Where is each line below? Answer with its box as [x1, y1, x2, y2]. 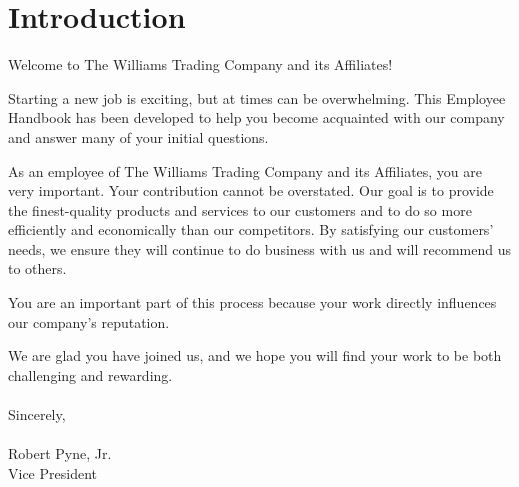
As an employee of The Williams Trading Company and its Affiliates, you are [8, 160, 483, 181]
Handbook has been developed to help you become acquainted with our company [8, 107, 505, 128]
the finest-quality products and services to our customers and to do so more [8, 199, 472, 220]
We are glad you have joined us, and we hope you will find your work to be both [8, 345, 502, 366]
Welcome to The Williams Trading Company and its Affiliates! [8, 54, 393, 75]
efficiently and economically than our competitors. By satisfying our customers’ [8, 219, 494, 240]
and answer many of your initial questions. [8, 126, 269, 147]
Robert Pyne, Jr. [8, 443, 112, 464]
